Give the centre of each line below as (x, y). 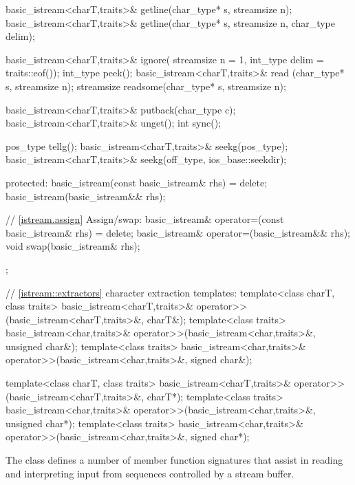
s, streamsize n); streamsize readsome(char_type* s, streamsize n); (146, 86)
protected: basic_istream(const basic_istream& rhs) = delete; (137, 182)
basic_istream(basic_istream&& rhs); (86, 196)
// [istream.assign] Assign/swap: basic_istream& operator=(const (145, 219)
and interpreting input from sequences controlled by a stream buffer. (150, 473)
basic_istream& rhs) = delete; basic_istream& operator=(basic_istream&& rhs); (178, 232)
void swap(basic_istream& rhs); (73, 246)
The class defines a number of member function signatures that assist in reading (174, 460)
